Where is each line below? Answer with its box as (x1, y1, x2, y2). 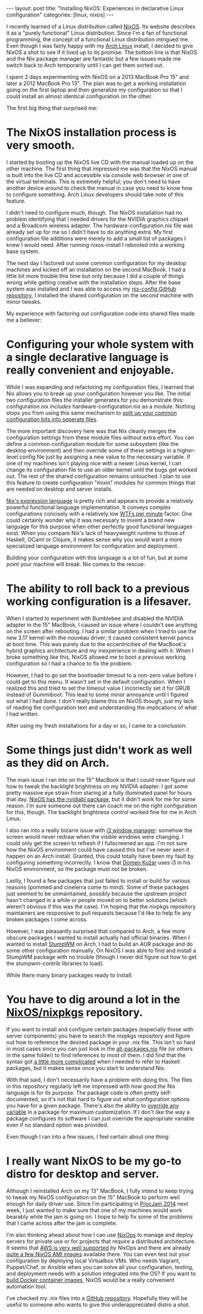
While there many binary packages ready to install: (6, 971, 133, 979)
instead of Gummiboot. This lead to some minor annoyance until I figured (6, 690, 189, 698)
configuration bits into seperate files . (6, 416, 98, 423)
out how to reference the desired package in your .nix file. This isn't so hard (6, 1039, 196, 1046)
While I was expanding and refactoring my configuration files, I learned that (6, 383, 195, 391)
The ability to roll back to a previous (6, 582, 190, 596)
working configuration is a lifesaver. (6, 595, 192, 608)
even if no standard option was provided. (6, 1121, 109, 1128)
